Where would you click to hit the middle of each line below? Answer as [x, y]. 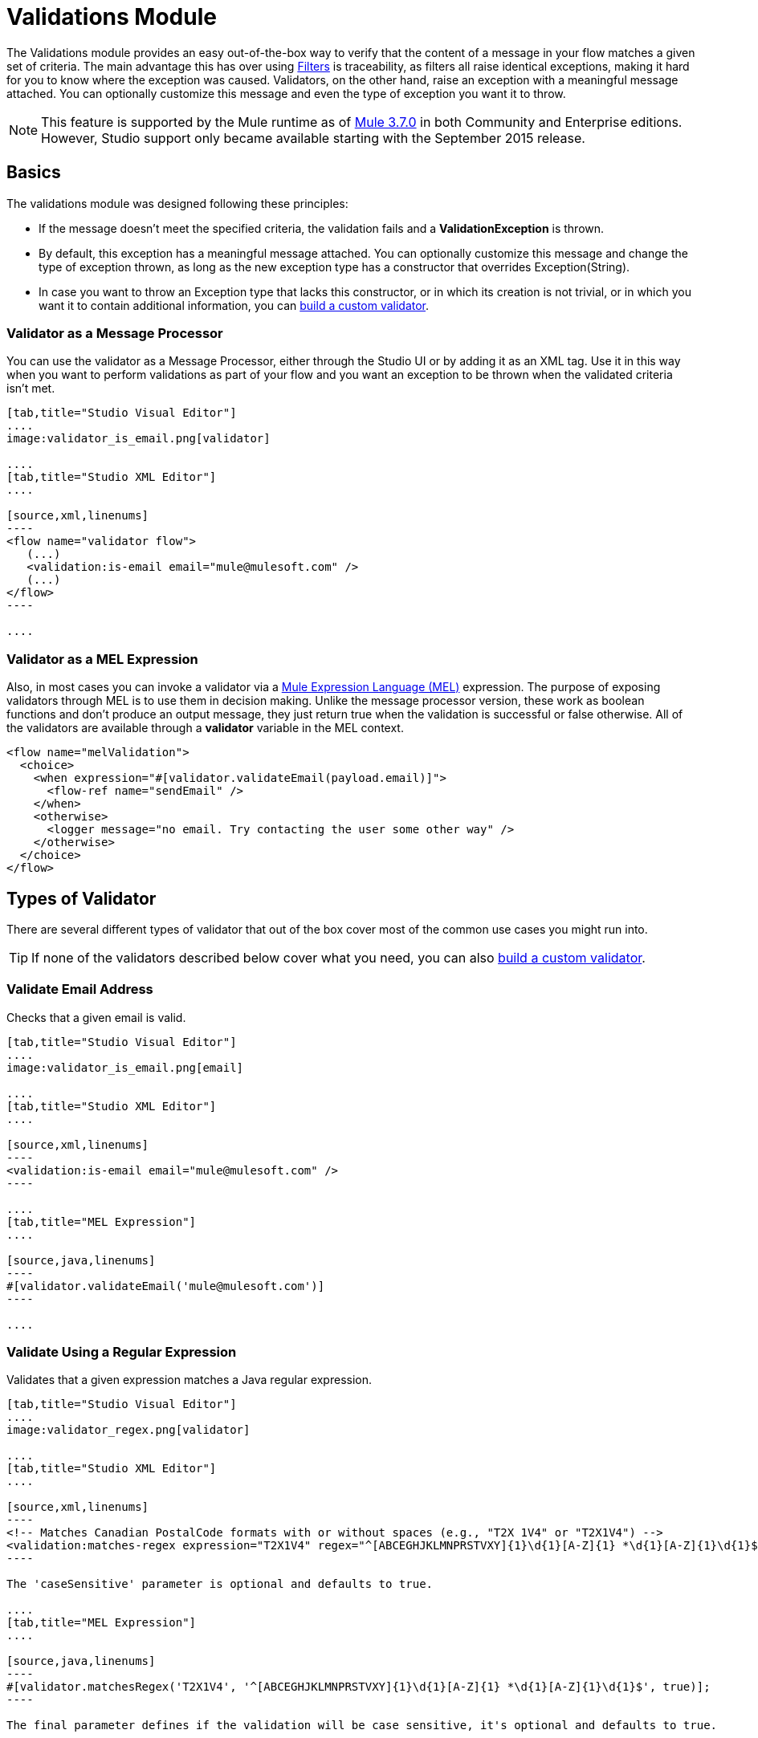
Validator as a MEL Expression [102, 659]
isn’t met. [31, 389]
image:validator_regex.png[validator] [128, 1430]
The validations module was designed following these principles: [177, 203]
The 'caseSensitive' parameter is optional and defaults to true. [220, 1584]
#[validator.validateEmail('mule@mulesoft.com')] [166, 1286]
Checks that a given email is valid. [96, 1017]
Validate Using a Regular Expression [122, 1352]
